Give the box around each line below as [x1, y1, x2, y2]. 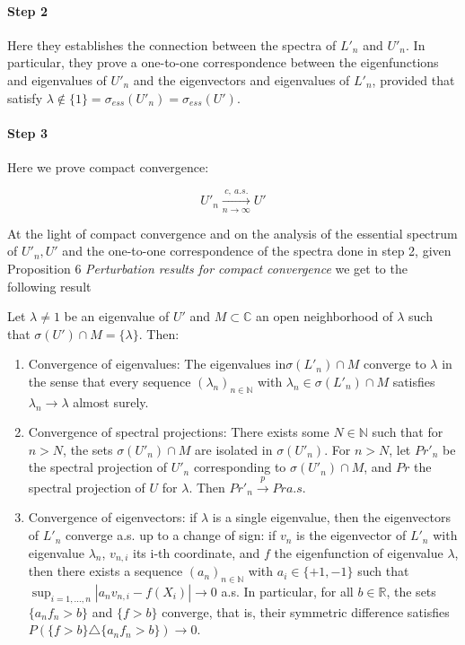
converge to [364, 354, 426, 373]
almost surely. [73, 392, 149, 411]
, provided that [372, 70, 455, 89]
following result [7, 276, 92, 295]
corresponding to [193, 458, 286, 476]
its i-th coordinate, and [133, 543, 260, 562]
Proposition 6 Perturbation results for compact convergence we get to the [7, 258, 408, 277]
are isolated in [195, 440, 273, 458]
